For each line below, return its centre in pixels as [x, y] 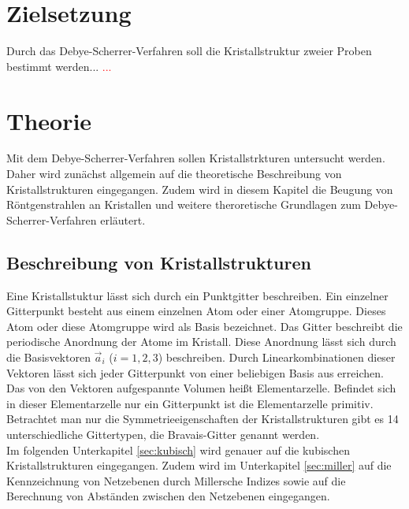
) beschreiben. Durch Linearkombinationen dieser [277, 357]
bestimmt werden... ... [59, 66]
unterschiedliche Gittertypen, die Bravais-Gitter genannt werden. [163, 434]
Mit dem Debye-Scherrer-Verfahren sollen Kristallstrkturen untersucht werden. [196, 158]
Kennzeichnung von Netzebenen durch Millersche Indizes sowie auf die [176, 480]
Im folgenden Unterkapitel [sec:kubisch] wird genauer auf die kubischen [178, 450]
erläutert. [123, 219]
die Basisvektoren [48, 357]
